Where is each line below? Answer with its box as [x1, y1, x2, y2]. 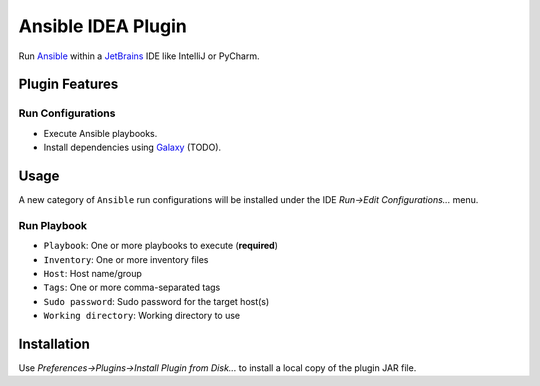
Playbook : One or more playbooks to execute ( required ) [43, 240, 279, 252]
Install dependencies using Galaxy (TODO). [43, 141, 222, 154]
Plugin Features [18, 76, 119, 93]
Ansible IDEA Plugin [18, 15, 187, 37]
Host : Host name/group [43, 267, 142, 279]
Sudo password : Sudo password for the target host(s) [43, 295, 270, 307]
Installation [18, 335, 90, 352]
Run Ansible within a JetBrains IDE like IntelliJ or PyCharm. [18, 50, 260, 62]
